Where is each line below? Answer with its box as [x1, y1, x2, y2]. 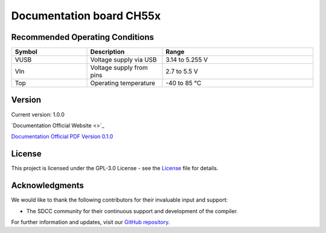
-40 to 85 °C [165, 79, 202, 88]
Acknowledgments [11, 180, 85, 191]
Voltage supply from [90, 63, 148, 72]
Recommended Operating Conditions [11, 32, 154, 42]
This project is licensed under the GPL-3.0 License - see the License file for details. [11, 165, 219, 172]
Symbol [14, 48, 37, 56]
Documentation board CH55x [11, 9, 161, 22]
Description [90, 48, 125, 56]
